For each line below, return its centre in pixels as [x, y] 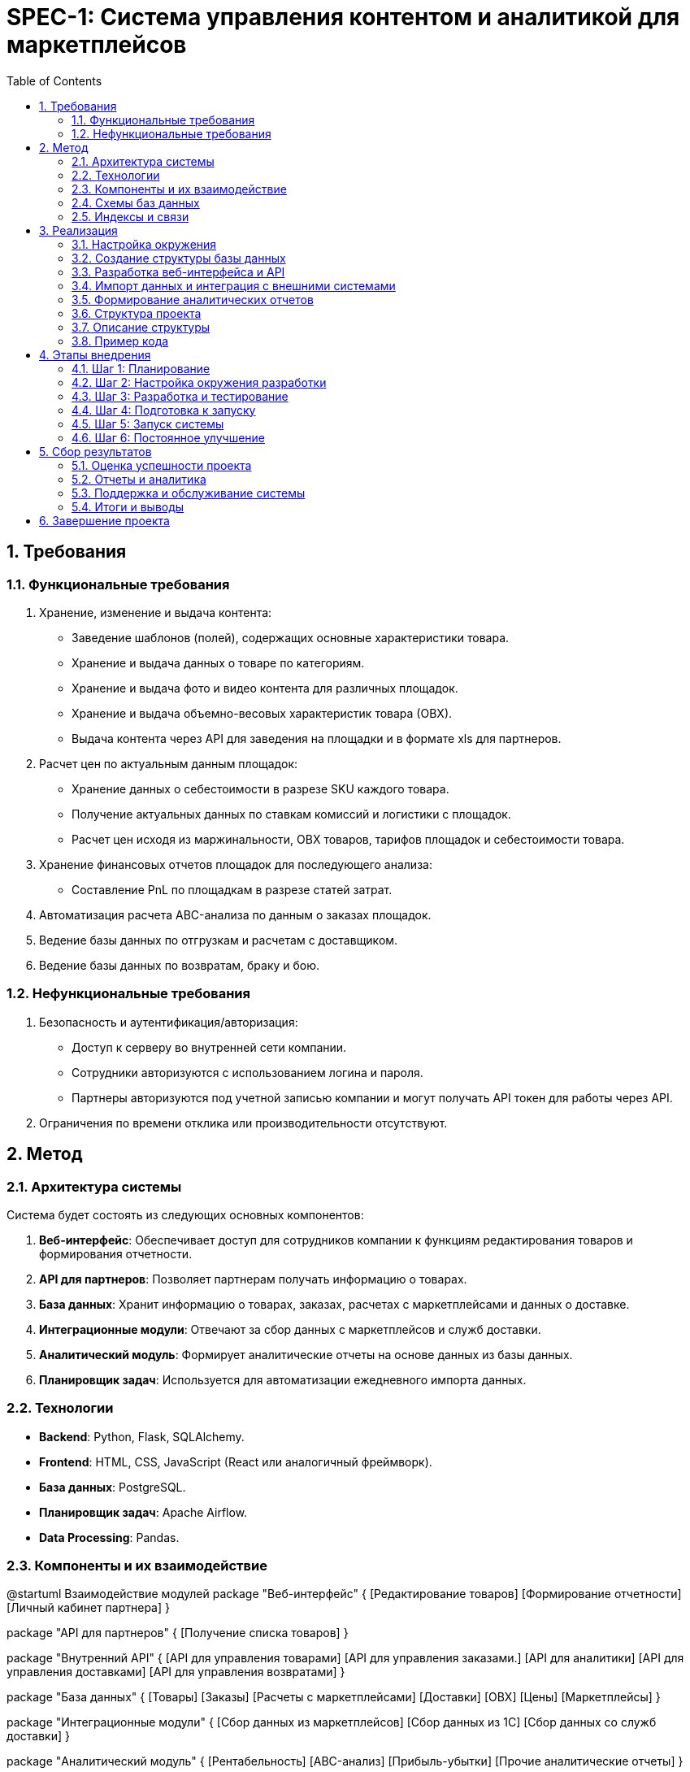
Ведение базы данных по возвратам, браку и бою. [180, 965]
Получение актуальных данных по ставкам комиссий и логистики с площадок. [291, 814]
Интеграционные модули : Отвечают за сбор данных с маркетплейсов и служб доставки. [290, 1329]
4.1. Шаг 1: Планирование [141, 368]
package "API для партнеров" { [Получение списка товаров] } [178, 1633]
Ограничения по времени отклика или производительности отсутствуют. [243, 1123]
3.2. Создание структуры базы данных [179, 258]
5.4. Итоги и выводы [128, 506]
